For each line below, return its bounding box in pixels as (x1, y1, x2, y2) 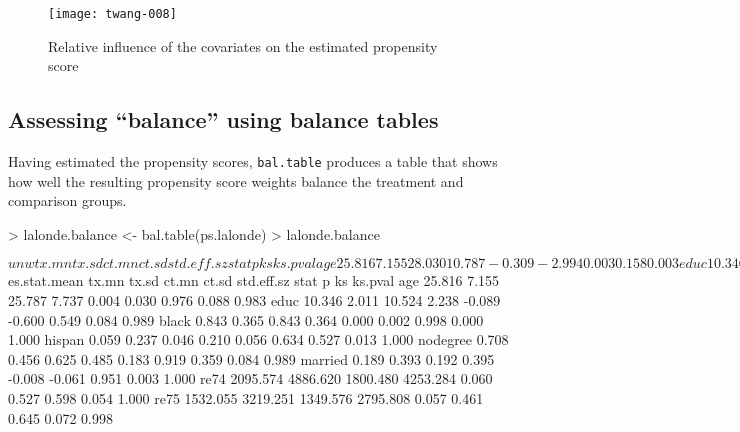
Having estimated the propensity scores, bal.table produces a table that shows (8, 151, 498, 172)
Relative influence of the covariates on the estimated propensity (48, 35, 438, 56)
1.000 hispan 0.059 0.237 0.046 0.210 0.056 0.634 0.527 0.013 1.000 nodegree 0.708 (8, 329, 509, 350)
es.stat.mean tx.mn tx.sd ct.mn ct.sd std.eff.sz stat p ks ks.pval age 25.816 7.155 (8, 270, 500, 291)
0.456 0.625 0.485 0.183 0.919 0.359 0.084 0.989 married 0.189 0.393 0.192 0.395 (8, 348, 495, 369)
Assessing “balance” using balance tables (8, 104, 439, 135)
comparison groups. (8, 190, 127, 211)
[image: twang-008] (48, 7, 177, 21)
